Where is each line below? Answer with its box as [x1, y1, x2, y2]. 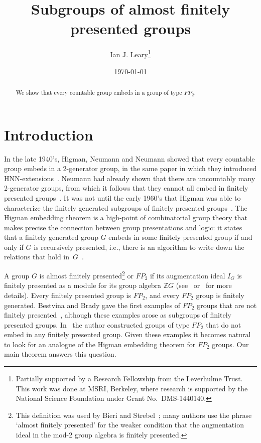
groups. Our [212, 339, 249, 349]
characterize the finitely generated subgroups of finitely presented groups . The [4, 202, 247, 213]
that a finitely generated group [4, 232, 98, 242]
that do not [206, 319, 241, 330]
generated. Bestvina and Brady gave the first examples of [4, 300, 181, 310]
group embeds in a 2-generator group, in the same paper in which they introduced [4, 163, 257, 174]
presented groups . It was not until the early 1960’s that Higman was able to [4, 192, 241, 203]
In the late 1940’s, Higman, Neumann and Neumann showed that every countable [4, 153, 255, 164]
